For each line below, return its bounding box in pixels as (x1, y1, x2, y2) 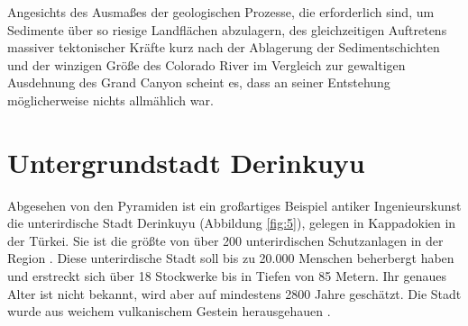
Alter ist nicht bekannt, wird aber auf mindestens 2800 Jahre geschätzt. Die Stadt (7, 284, 462, 303)
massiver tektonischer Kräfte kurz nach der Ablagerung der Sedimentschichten (7, 38, 440, 57)
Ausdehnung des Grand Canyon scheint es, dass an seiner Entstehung (7, 73, 390, 92)
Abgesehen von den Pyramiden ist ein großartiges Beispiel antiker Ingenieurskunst (7, 195, 462, 214)
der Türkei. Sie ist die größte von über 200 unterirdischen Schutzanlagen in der (7, 231, 444, 249)
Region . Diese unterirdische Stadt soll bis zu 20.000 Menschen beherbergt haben (7, 249, 454, 267)
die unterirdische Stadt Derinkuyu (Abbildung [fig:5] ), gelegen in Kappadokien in (7, 213, 456, 232)
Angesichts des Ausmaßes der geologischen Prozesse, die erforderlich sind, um (7, 3, 435, 21)
